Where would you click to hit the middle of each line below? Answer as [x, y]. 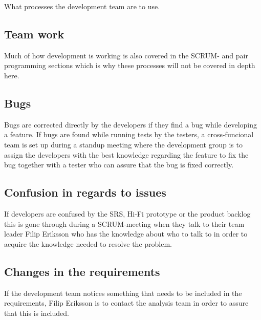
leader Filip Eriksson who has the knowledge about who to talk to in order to [126, 234]
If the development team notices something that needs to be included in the [123, 293]
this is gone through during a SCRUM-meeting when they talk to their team [124, 223]
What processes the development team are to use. [82, 6]
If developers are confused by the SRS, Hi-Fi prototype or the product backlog [127, 213]
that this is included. [37, 313]
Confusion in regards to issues [85, 192]
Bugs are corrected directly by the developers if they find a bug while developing [131, 124]
